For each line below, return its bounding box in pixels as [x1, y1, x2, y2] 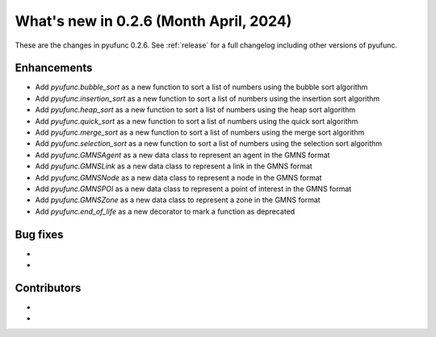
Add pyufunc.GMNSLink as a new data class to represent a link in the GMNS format [35, 161, 312, 171]
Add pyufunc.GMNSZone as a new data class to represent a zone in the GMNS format [35, 195, 321, 205]
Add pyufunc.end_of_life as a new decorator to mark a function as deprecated [35, 206, 296, 216]
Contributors [15, 281, 82, 294]
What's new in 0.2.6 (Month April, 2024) [15, 12, 292, 30]
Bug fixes [15, 227, 64, 241]
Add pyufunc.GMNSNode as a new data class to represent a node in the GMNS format [35, 173, 322, 182]
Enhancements [15, 61, 93, 75]
